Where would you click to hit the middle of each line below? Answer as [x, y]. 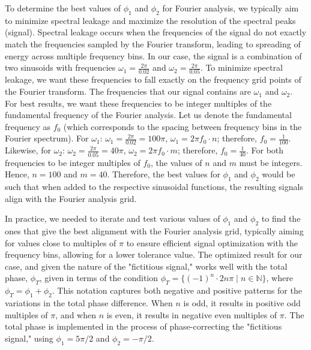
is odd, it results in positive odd [242, 302]
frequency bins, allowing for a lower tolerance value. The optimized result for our [154, 254]
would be [279, 174]
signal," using [29, 338]
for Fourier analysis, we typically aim [231, 8]
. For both [265, 150]
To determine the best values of [63, 8]
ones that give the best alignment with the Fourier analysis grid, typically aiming [154, 230]
